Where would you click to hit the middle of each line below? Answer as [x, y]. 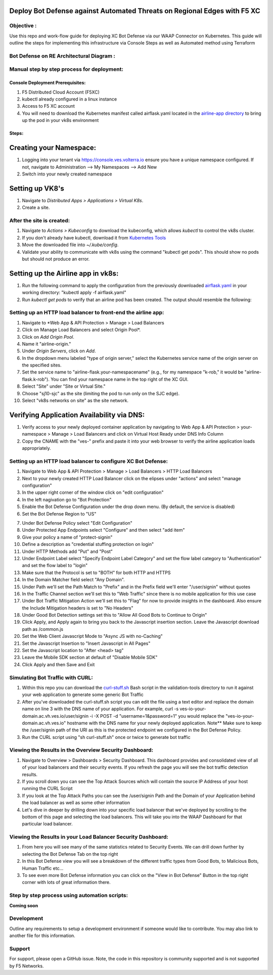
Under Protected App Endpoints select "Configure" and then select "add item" [103, 530]
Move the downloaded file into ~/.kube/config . [70, 245]
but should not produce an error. [56, 259]
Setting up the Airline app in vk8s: [64, 273]
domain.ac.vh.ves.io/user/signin [55, 716]
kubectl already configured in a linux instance [70, 99]
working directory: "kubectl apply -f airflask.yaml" [74, 293]
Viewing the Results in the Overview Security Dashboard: [81, 750]
